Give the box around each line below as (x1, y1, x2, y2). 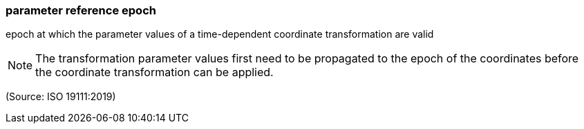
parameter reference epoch (6, 3, 156, 17)
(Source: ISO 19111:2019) (6, 91, 116, 103)
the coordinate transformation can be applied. (35, 65, 274, 80)
